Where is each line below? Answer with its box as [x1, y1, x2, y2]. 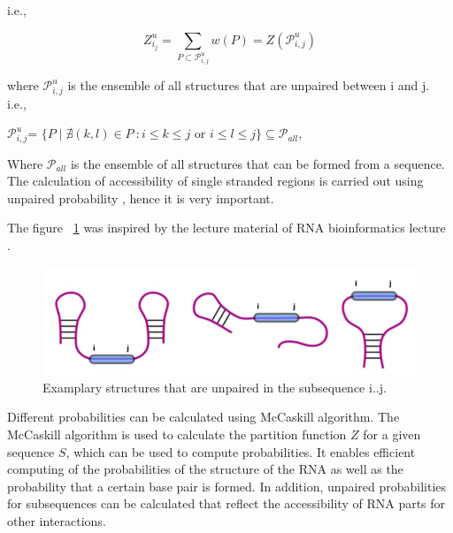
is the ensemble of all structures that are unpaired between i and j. [67, 76, 430, 95]
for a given [363, 424, 421, 443]
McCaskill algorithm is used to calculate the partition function [7, 424, 347, 443]
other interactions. [7, 511, 106, 529]
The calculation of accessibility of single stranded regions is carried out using [7, 171, 424, 190]
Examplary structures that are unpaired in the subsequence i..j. [42, 377, 387, 396]
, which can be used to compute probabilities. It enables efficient [65, 442, 416, 461]
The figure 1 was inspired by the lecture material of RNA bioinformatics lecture [7, 218, 446, 237]
